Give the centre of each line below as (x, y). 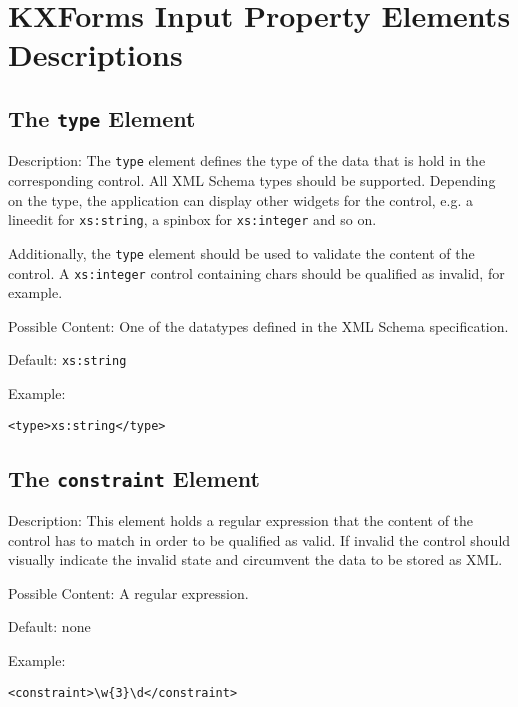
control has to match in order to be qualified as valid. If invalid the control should (259, 539)
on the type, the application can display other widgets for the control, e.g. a (241, 199)
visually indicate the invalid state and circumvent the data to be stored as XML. (255, 559)
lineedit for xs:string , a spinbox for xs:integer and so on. (192, 219)
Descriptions (95, 54)
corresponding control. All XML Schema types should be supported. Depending (252, 180)
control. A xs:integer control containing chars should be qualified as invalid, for (256, 272)
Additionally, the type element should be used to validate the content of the (241, 252)
